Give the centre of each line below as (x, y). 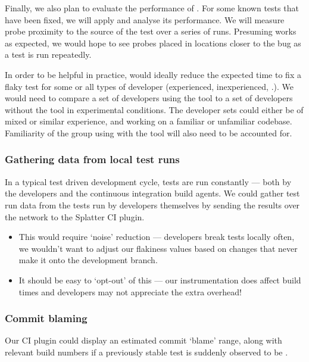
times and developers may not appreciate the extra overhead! (130, 291)
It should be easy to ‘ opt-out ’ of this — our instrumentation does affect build (160, 280)
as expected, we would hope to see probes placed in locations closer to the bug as (153, 43)
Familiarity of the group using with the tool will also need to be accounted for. (149, 132)
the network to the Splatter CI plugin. (75, 216)
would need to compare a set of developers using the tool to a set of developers (149, 98)
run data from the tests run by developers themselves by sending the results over (152, 205)
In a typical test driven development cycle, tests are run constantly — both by (148, 181)
